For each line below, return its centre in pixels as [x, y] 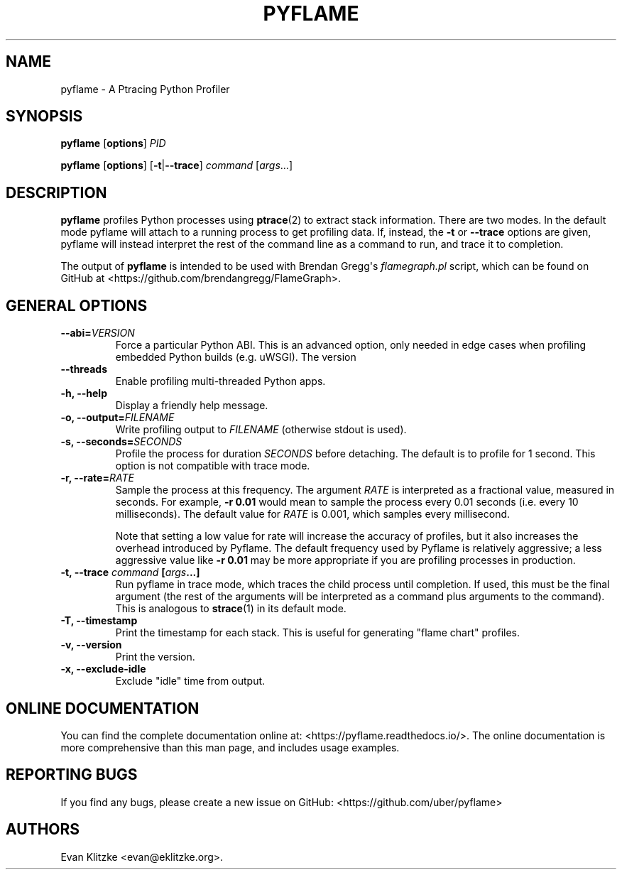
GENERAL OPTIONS [77, 305]
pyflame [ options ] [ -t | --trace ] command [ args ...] [177, 165]
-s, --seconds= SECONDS [121, 442]
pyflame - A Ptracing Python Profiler [145, 89]
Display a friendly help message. [192, 406]
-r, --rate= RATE [97, 478]
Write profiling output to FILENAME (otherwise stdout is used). [261, 430]
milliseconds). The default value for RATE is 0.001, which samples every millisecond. [313, 514]
